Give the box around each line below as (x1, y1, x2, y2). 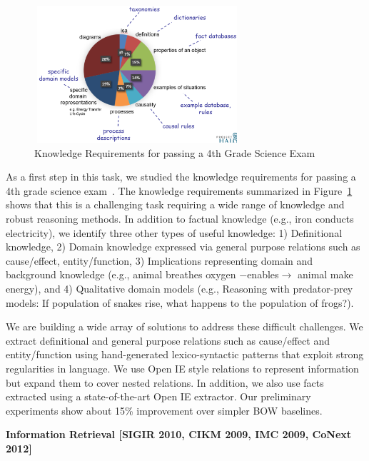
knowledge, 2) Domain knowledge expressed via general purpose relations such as (6, 239, 360, 254)
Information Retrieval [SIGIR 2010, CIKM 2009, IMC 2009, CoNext (6, 427, 352, 442)
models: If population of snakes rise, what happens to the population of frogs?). (6, 295, 354, 310)
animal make (297, 267, 353, 282)
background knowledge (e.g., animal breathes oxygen (6, 267, 236, 282)
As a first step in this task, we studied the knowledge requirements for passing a (6, 169, 356, 184)
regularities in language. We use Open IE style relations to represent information (6, 360, 359, 375)
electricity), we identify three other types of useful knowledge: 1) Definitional (6, 225, 343, 240)
